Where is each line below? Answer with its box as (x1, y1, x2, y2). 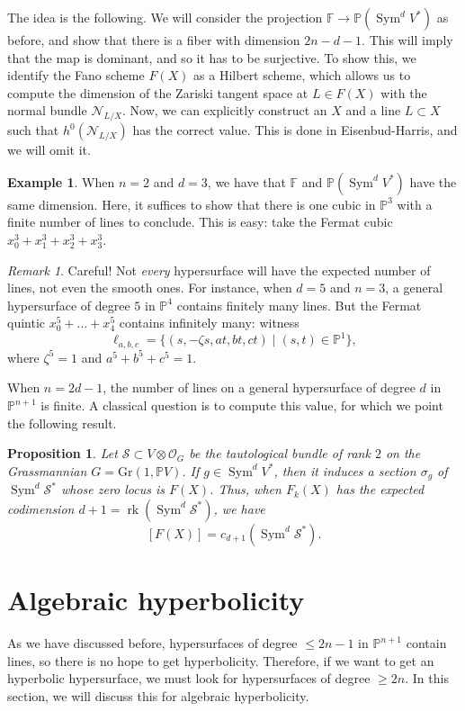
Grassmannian (7, 461, 87, 480)
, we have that (207, 172, 286, 191)
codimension (7, 499, 75, 517)
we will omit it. (7, 140, 91, 159)
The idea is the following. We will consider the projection (7, 8, 323, 26)
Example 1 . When (7, 172, 115, 191)
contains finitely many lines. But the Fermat (176, 295, 422, 314)
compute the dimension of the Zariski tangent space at (7, 83, 309, 102)
